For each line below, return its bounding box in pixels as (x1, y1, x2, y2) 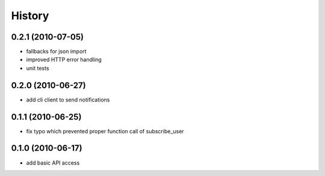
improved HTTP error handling (26, 56, 102, 63)
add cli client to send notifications (26, 96, 110, 103)
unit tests (26, 64, 49, 71)
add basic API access (26, 159, 80, 166)
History (11, 9, 49, 22)
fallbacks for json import (26, 48, 87, 55)
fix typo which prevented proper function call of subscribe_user (26, 127, 184, 135)
